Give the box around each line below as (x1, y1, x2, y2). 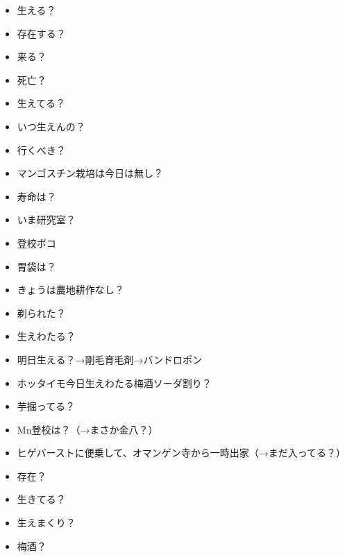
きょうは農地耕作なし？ (17, 282, 124, 297)
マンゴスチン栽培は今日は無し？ (17, 166, 164, 180)
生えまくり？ (17, 515, 76, 530)
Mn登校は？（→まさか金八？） (17, 422, 158, 436)
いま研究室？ (17, 212, 76, 227)
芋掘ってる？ (17, 399, 76, 413)
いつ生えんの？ (17, 119, 85, 133)
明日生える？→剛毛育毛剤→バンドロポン (17, 352, 203, 366)
